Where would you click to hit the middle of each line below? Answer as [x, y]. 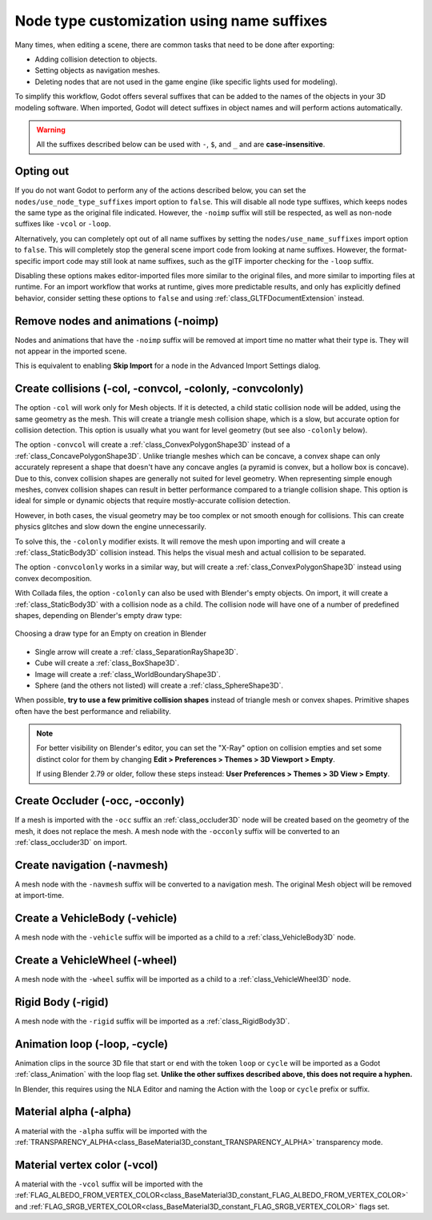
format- [394, 250]
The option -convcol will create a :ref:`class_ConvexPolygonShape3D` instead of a [153, 445]
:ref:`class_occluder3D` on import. [71, 842]
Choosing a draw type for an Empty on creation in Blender [111, 634]
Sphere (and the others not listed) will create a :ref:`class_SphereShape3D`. [159, 685]
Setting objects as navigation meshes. [97, 70]
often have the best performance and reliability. [93, 711]
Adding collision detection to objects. [96, 59]
